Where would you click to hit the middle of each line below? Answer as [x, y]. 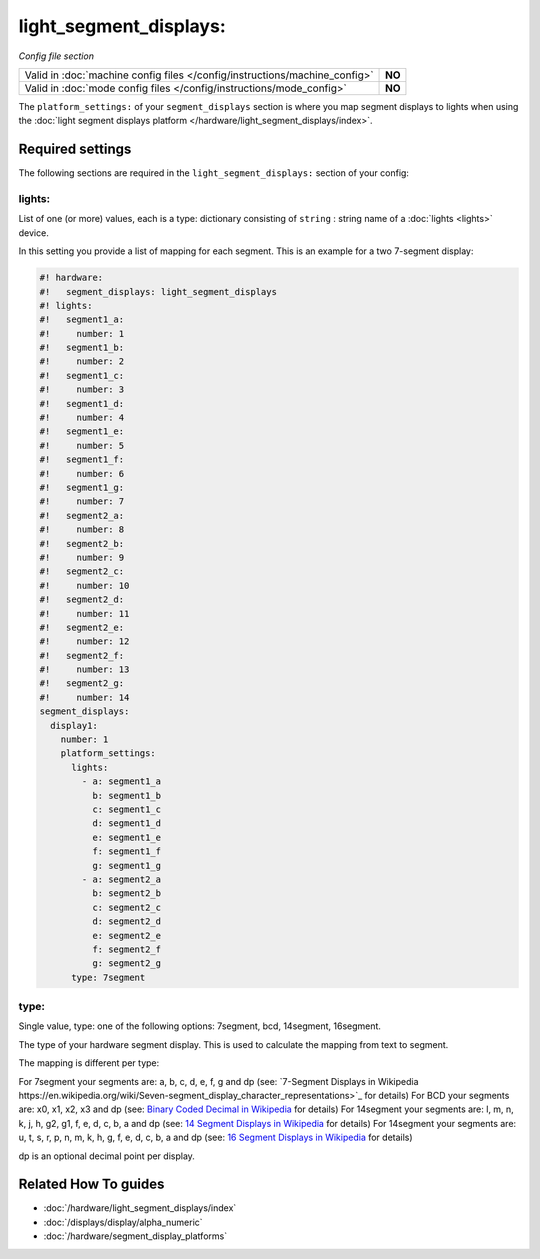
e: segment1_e [126, 837]
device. [33, 232]
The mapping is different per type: [89, 1063]
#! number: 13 [84, 669]
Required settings [75, 149]
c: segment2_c [126, 907]
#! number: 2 [82, 361]
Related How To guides [91, 1184]
